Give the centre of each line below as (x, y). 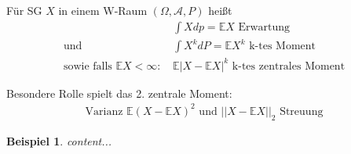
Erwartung (264, 27)
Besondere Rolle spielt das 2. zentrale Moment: (119, 93)
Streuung (302, 111)
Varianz (104, 111)
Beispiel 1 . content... (59, 140)
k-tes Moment (282, 47)
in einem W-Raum (103, 10)
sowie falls (88, 66)
